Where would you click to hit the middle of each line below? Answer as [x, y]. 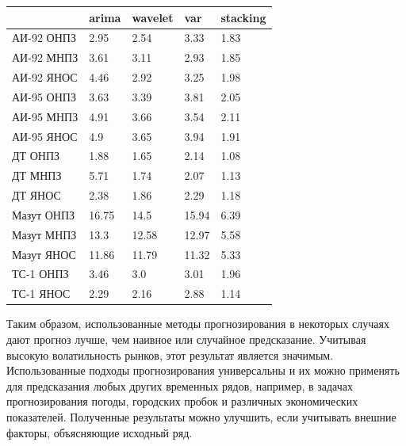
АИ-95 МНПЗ [45, 116]
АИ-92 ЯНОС [45, 77]
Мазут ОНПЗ [44, 214]
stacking [243, 17]
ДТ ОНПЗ [36, 156]
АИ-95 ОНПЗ [44, 96]
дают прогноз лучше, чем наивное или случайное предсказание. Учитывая [186, 339]
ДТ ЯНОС [36, 195]
